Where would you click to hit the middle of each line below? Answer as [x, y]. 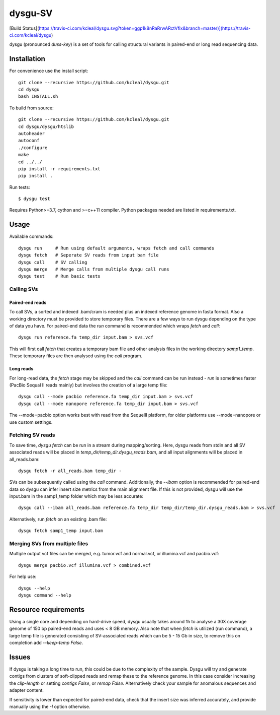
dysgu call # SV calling [53, 262]
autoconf [29, 141]
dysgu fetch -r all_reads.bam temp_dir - [70, 471]
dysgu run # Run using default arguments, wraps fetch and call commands [116, 248]
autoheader [32, 133]
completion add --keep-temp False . [46, 643]
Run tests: [20, 187]
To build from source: [31, 108]
